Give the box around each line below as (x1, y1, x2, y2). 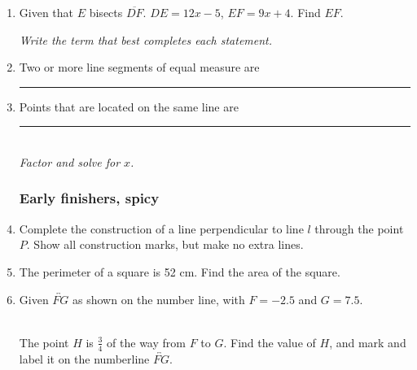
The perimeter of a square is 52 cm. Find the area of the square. (19, 263, 340, 280)
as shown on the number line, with (72, 290, 245, 307)
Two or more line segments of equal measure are (19, 59, 260, 76)
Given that (19, 4, 74, 20)
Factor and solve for (19, 153, 121, 170)
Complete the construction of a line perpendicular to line (19, 220, 304, 237)
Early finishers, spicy (19, 188, 160, 208)
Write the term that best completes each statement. (19, 31, 273, 48)
